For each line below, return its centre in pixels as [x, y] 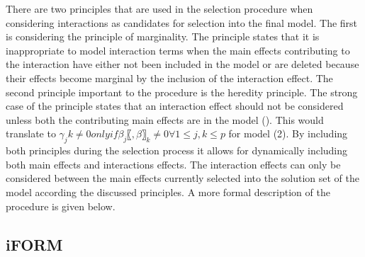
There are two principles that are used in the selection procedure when [159, 8]
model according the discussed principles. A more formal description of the [168, 192]
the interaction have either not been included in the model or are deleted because [182, 64]
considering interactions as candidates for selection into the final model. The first [182, 22]
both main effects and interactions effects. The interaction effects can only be [173, 164]
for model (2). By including [288, 133]
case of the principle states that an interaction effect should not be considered [175, 106]
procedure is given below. [61, 206]
